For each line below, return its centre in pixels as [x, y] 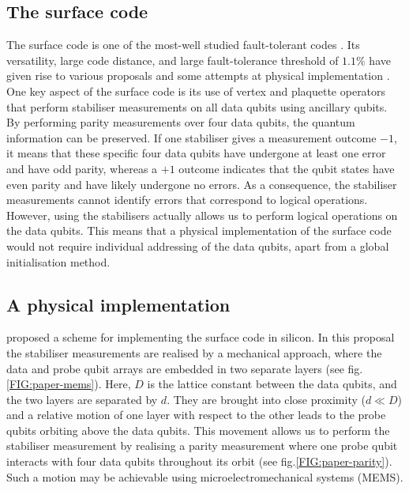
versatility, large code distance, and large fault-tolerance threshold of [173, 60]
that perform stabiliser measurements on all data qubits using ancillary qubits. [197, 106]
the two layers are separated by [82, 399]
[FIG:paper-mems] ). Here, [69, 384]
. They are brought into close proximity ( [266, 399]
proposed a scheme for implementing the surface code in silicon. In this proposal [201, 337]
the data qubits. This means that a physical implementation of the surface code [199, 230]
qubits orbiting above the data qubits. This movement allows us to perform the [198, 430]
